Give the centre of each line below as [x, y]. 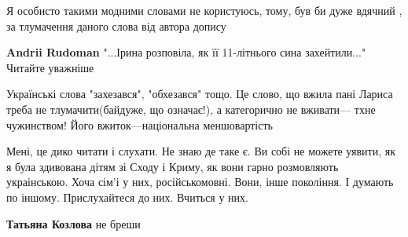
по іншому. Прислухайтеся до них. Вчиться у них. [127, 197]
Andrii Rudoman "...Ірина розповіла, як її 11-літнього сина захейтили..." [186, 52]
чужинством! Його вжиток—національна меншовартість [140, 124]
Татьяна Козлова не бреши [74, 223]
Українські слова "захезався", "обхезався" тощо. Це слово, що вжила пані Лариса [200, 94]
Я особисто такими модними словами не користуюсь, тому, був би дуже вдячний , [204, 10]
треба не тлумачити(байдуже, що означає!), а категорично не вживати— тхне [191, 109]
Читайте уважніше [50, 67]
